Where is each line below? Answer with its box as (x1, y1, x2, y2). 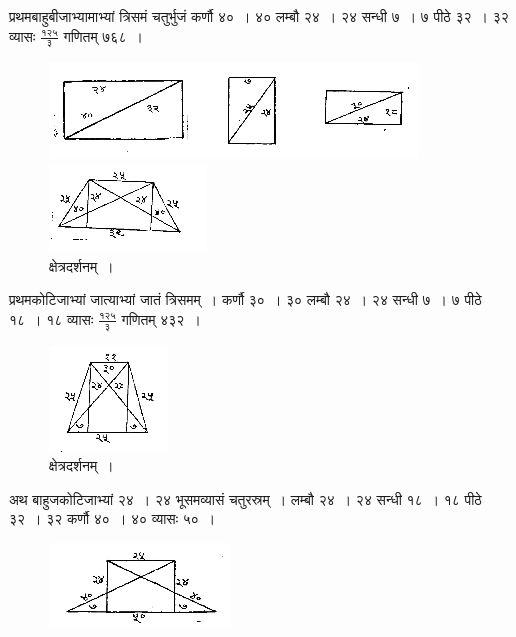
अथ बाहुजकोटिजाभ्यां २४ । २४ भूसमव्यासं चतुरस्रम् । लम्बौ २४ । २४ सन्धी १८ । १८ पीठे (9, 488, 482, 509)
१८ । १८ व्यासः (9, 308, 94, 329)
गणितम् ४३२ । (121, 308, 201, 329)
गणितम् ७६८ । (63, 25, 143, 46)
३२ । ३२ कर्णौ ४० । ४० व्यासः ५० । (9, 508, 216, 529)
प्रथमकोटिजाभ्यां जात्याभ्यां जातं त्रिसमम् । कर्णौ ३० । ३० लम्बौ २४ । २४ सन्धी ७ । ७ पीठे (9, 289, 482, 310)
